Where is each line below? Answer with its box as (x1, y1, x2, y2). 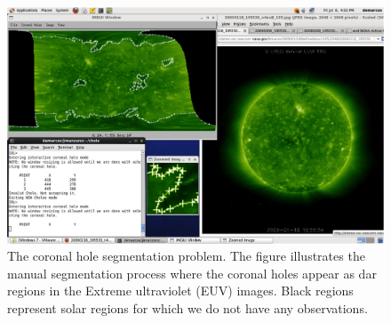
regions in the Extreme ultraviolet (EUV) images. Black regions (7, 281, 354, 300)
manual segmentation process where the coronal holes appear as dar (7, 263, 377, 282)
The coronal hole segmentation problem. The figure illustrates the (7, 246, 365, 265)
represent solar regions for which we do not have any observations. (7, 299, 368, 318)
